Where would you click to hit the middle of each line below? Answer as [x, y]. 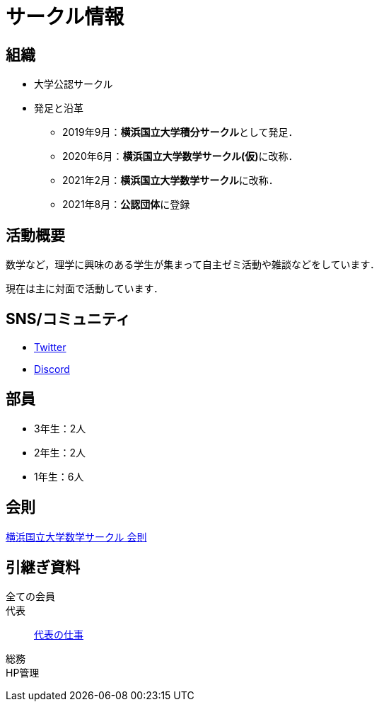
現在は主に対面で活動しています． [85, 289]
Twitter [50, 347]
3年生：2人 [60, 428]
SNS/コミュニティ [68, 319]
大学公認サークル [74, 84]
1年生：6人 [59, 476]
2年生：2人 [60, 452]
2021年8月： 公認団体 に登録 [126, 205]
